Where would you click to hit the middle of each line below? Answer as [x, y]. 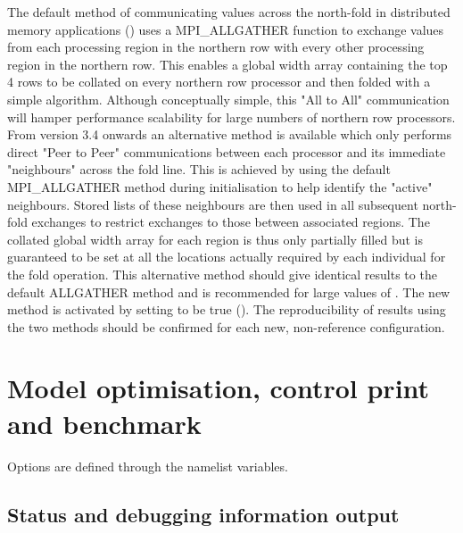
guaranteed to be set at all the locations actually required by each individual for [227, 257]
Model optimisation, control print [219, 388]
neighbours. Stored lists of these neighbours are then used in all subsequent [213, 204]
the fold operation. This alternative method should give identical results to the [222, 274]
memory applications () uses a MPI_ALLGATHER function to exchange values [226, 29]
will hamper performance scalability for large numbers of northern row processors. [231, 117]
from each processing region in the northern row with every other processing [216, 47]
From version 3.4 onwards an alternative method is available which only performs [230, 134]
